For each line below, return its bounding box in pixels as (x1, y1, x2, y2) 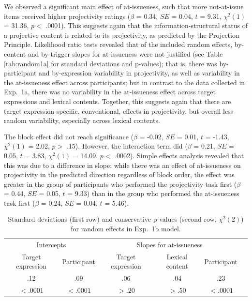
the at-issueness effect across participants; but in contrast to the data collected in (4, 77, 245, 87)
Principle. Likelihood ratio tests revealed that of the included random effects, (4, 39, 233, 49)
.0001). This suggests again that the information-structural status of (45, 20, 248, 30)
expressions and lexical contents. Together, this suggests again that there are (4, 96, 231, 106)
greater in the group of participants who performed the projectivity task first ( (4, 179, 237, 189)
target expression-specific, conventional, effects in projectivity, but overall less (4, 105, 234, 116)
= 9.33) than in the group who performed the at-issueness (67, 188, 239, 198)
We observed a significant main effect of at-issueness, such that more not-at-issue (4, 1, 244, 11)
